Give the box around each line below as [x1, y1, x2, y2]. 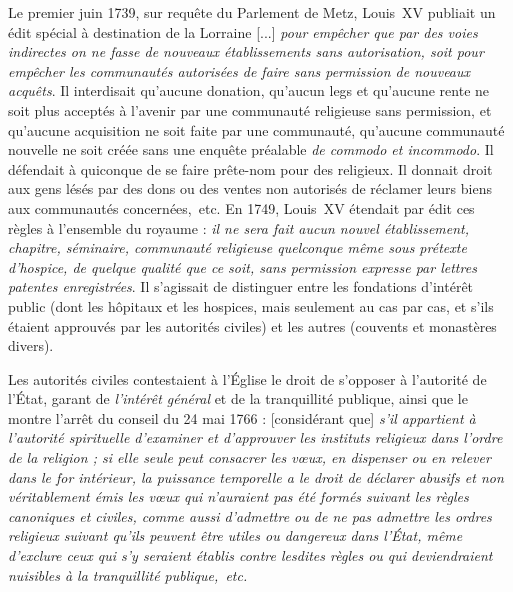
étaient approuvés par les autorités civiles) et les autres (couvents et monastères [8, 315, 497, 336]
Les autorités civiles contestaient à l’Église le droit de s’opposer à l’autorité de [8, 368, 487, 389]
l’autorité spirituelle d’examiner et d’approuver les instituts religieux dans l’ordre [8, 427, 503, 448]
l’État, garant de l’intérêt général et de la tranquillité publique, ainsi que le [8, 388, 468, 409]
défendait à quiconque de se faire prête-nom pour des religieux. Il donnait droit [8, 158, 493, 179]
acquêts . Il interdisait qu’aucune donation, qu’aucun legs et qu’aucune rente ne [8, 80, 490, 101]
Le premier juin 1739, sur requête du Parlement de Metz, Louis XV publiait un [8, 2, 496, 22]
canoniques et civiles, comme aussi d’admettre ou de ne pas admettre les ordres [8, 505, 492, 526]
